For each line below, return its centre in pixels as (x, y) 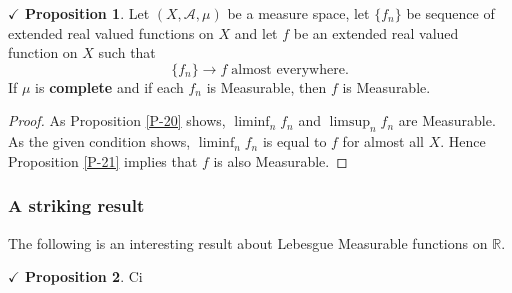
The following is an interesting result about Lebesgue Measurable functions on (248, 242)
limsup (350, 122)
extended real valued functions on (111, 32)
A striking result (76, 205)
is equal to (294, 141)
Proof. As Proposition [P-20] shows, (117, 120)
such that (127, 52)
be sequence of (450, 13)
